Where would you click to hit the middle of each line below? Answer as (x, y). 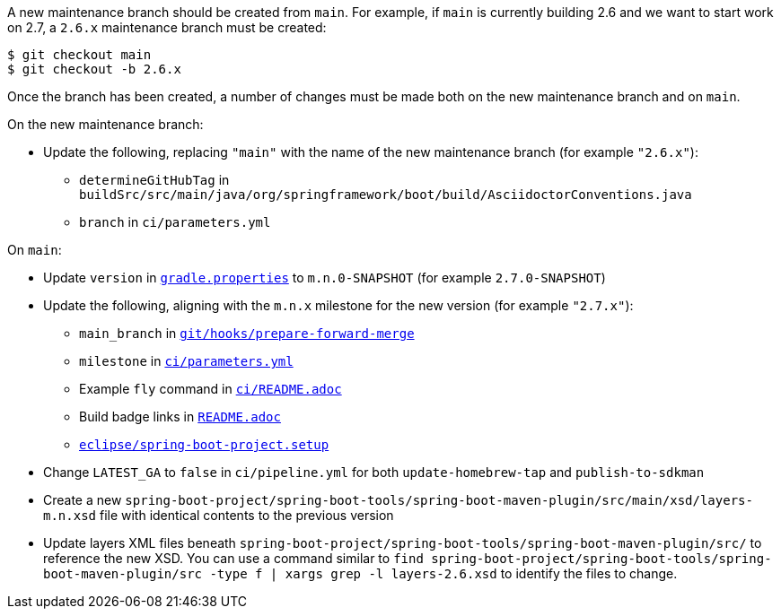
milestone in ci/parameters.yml (186, 361)
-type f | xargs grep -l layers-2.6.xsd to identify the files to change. (443, 573)
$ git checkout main (79, 55)
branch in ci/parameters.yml (175, 222)
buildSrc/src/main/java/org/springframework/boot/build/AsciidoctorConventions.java (386, 195)
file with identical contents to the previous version (246, 515)
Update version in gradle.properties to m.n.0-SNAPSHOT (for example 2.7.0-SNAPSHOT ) (325, 278)
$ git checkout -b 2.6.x (94, 69)
